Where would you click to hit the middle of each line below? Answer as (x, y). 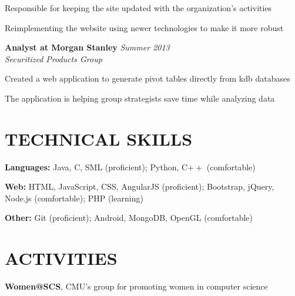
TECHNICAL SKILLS (99, 138)
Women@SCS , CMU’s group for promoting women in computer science (136, 286)
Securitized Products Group (53, 58)
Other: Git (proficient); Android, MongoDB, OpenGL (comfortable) (129, 218)
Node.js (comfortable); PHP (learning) (74, 198)
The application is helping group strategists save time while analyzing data (140, 98)
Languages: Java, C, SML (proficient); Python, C (96, 166)
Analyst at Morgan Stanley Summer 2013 (87, 47)
